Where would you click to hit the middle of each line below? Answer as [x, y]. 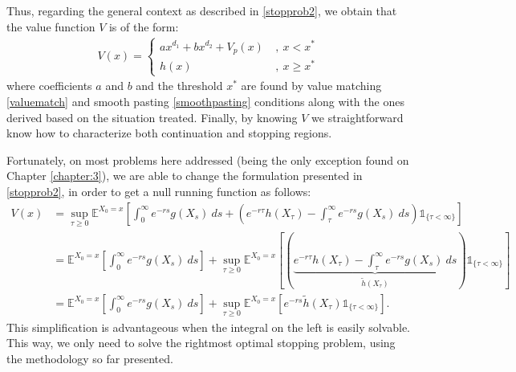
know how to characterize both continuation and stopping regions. [169, 133]
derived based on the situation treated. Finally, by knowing [152, 117]
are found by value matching [311, 86]
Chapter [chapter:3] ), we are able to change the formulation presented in [185, 176]
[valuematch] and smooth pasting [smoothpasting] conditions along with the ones [205, 101]
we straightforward [358, 117]
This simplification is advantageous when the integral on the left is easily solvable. [209, 327]
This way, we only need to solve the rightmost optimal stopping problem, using [201, 343]
